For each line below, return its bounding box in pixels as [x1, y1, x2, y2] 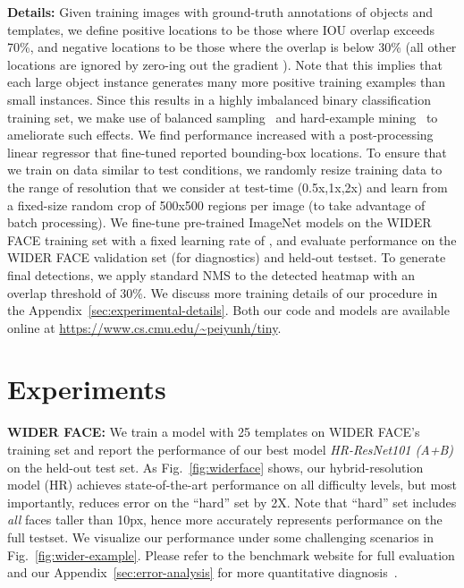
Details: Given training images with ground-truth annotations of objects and [7, 3, 434, 21]
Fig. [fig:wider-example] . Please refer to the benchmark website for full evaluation [7, 545, 455, 564]
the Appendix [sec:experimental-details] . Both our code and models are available [7, 301, 450, 320]
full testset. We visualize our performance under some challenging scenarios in [7, 527, 434, 546]
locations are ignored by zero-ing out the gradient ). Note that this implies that [7, 55, 443, 73]
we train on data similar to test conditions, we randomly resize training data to [7, 160, 443, 179]
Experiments [7, 371, 166, 407]
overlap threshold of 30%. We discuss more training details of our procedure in [7, 283, 438, 302]
